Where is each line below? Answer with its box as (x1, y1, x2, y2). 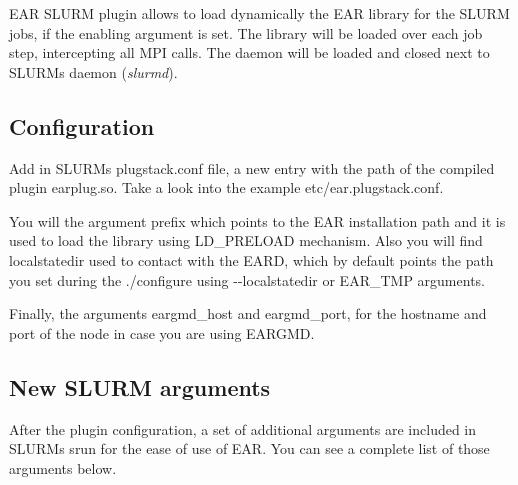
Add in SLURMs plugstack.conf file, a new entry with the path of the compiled (9, 157, 495, 178)
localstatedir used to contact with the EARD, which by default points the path (9, 249, 494, 270)
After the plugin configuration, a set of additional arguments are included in (9, 418, 477, 439)
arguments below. (9, 457, 117, 478)
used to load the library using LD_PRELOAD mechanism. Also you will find (9, 230, 483, 251)
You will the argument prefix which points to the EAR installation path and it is (9, 210, 506, 231)
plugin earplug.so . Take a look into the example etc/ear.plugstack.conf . (9, 177, 444, 198)
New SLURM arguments (9, 371, 271, 402)
